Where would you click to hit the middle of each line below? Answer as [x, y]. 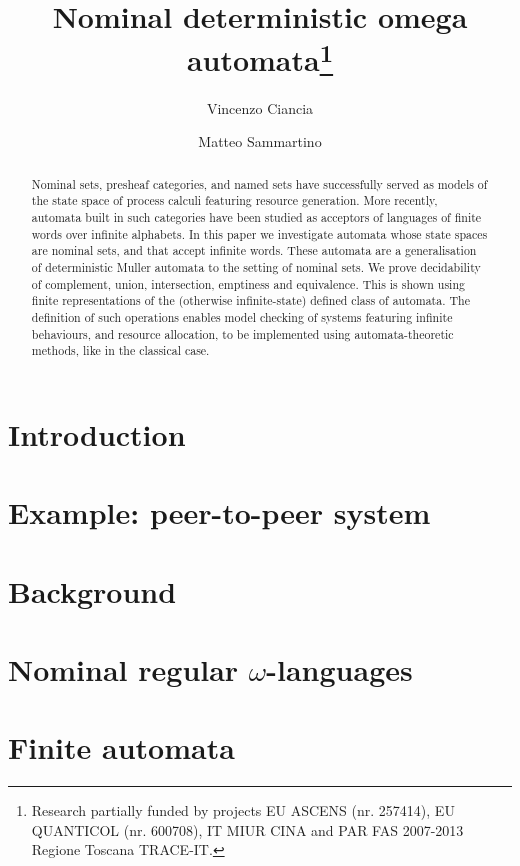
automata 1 [260, 57]
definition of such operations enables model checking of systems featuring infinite [242, 316]
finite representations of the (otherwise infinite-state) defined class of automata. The [250, 300]
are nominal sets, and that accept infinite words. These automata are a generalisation [254, 250]
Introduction [97, 433]
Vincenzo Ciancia [260, 107]
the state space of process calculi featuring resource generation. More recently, [234, 200]
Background [92, 590]
